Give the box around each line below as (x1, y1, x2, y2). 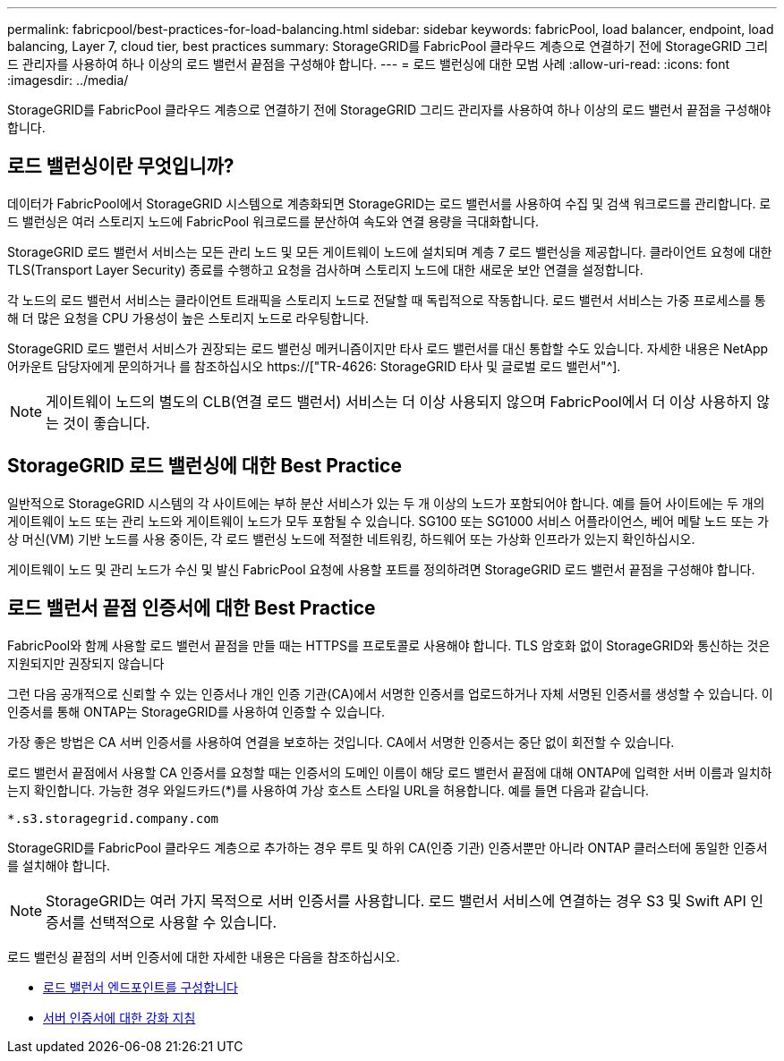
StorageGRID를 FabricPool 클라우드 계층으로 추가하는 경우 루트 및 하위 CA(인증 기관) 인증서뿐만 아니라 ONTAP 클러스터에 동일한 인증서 (7, 839, 768, 855)
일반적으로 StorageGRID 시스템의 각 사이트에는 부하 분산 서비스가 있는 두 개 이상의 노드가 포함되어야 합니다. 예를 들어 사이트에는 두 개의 (7, 495, 765, 511)
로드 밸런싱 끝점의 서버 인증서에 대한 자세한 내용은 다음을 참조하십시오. (7, 948, 400, 964)
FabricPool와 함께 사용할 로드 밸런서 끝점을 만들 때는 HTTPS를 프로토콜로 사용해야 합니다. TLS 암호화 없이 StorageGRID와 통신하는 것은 (7, 637, 771, 653)
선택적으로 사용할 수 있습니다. (89, 912, 277, 931)
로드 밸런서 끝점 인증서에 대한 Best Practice (7, 597, 376, 620)
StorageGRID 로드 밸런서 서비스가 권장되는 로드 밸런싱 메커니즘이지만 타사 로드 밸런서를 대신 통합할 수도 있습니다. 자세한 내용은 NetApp (7, 340, 769, 356)
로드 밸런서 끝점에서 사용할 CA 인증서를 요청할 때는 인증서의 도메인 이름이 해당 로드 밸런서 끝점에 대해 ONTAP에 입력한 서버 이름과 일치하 (7, 764, 772, 780)
